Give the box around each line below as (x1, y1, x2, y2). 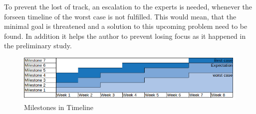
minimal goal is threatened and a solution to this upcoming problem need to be (4, 21, 248, 31)
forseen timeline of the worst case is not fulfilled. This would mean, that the (4, 11, 237, 21)
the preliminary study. (4, 40, 72, 51)
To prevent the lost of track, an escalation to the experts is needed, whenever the (4, 1, 253, 11)
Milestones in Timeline (24, 102, 93, 112)
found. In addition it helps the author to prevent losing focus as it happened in (4, 30, 246, 41)
